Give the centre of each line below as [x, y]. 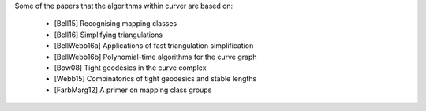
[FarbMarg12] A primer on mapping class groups [133, 90]
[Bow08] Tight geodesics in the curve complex [130, 68]
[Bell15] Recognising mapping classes [116, 24]
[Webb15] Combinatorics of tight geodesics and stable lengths [155, 79]
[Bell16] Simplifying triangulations [108, 35]
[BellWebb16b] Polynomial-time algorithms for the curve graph [155, 57]
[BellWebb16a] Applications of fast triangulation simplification [154, 46]
